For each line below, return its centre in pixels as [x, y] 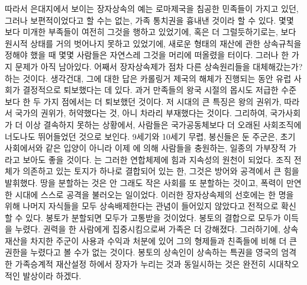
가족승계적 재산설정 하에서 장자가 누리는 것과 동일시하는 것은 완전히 [140, 264]
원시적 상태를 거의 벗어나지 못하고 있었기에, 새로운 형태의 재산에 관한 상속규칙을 [153, 43]
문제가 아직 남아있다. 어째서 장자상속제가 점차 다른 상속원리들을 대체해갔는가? [159, 66]
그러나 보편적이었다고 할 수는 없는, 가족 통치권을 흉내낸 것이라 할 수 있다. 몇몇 [149, 20]
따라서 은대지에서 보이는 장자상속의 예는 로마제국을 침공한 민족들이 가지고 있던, [152, 8]
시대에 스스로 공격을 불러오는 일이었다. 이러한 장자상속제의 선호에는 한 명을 [154, 194]
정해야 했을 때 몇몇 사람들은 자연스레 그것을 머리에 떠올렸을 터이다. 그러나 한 [147, 55]
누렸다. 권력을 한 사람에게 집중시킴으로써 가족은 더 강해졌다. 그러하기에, [148, 229]
